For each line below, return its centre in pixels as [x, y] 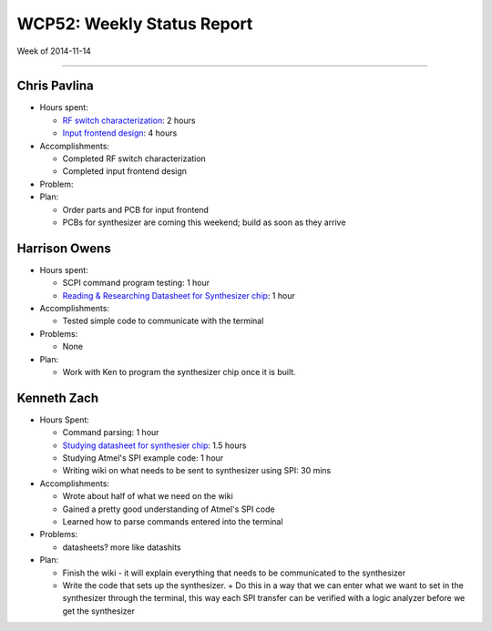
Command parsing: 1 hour [111, 433]
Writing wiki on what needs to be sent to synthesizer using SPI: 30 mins [197, 471]
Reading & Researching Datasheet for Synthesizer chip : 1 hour [179, 295]
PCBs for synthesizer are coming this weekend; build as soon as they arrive [204, 222]
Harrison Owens [64, 248]
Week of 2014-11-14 [54, 51]
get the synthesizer [99, 611]
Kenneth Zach [58, 397]
